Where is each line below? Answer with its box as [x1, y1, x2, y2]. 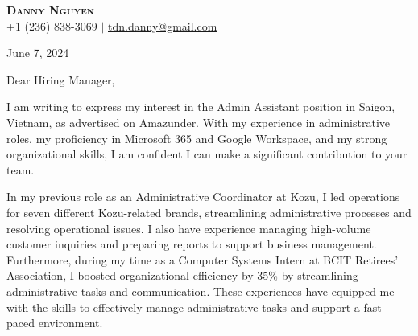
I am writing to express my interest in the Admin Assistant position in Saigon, [6, 98, 395, 115]
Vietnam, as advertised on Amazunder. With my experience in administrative [6, 113, 390, 130]
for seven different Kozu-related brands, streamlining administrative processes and [6, 203, 412, 220]
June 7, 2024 [6, 44, 69, 61]
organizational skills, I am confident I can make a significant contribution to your [6, 145, 408, 162]
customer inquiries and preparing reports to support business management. [6, 236, 377, 252]
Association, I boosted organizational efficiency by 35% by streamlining [6, 267, 358, 284]
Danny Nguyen [6, 2, 94, 18]
